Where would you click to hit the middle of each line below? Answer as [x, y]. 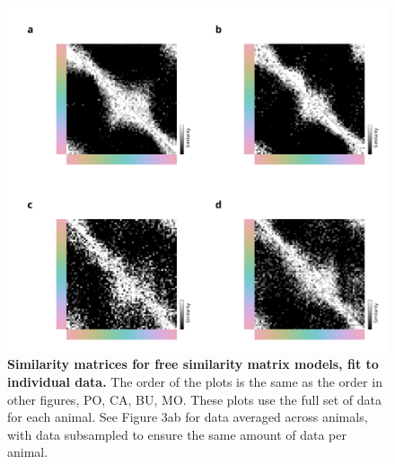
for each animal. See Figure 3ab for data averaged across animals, [188, 417]
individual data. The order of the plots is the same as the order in [195, 382]
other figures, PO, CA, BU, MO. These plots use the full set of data [194, 399]
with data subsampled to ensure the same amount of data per [177, 434]
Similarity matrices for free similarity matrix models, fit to [193, 364]
